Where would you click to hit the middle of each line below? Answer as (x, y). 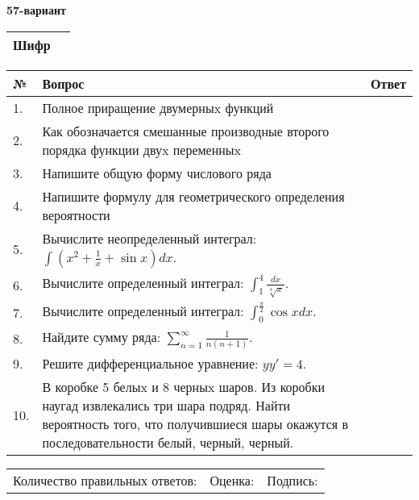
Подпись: (292, 481)
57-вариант (36, 10)
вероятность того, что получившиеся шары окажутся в (195, 424)
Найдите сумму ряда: (102, 337)
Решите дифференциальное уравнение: (150, 364)
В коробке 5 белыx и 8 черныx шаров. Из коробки (184, 387)
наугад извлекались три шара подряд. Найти (166, 406)
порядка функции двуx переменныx (142, 149)
